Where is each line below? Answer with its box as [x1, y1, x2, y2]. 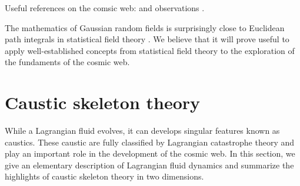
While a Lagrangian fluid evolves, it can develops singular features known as [5, 124, 280, 137]
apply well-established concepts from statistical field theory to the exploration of [5, 44, 295, 56]
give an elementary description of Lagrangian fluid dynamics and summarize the [5, 158, 294, 171]
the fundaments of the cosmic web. [5, 56, 130, 68]
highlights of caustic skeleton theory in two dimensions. [5, 170, 204, 182]
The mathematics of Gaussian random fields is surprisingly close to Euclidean [5, 21, 285, 33]
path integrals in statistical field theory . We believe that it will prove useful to [5, 33, 289, 45]
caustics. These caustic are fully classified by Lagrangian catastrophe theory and [5, 136, 295, 148]
